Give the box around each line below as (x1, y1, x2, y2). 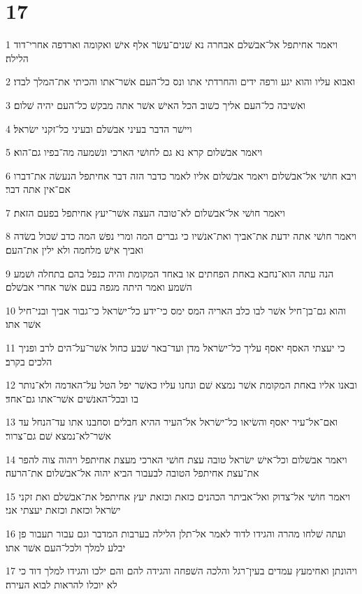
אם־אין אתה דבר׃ (6, 182, 71, 196)
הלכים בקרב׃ (6, 354, 52, 368)
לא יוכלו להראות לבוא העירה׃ (6, 577, 117, 591)
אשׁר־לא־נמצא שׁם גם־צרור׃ (6, 428, 111, 442)
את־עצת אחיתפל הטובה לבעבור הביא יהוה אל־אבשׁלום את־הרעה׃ (6, 465, 259, 480)
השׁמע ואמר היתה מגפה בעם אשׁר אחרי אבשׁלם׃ (6, 280, 192, 294)
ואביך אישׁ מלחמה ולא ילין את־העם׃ (6, 242, 144, 257)
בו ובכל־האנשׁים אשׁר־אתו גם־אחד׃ (6, 391, 138, 405)
